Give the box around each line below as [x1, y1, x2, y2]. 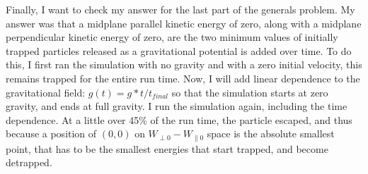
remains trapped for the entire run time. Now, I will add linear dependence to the [6, 70, 360, 85]
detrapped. [6, 155, 52, 170]
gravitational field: [6, 85, 86, 99]
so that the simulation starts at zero [171, 85, 328, 99]
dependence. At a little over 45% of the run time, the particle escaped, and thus [6, 112, 352, 127]
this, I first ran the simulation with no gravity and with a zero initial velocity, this [6, 57, 362, 72]
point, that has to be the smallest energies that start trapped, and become [6, 141, 328, 156]
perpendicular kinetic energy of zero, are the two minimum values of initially [6, 30, 338, 44]
